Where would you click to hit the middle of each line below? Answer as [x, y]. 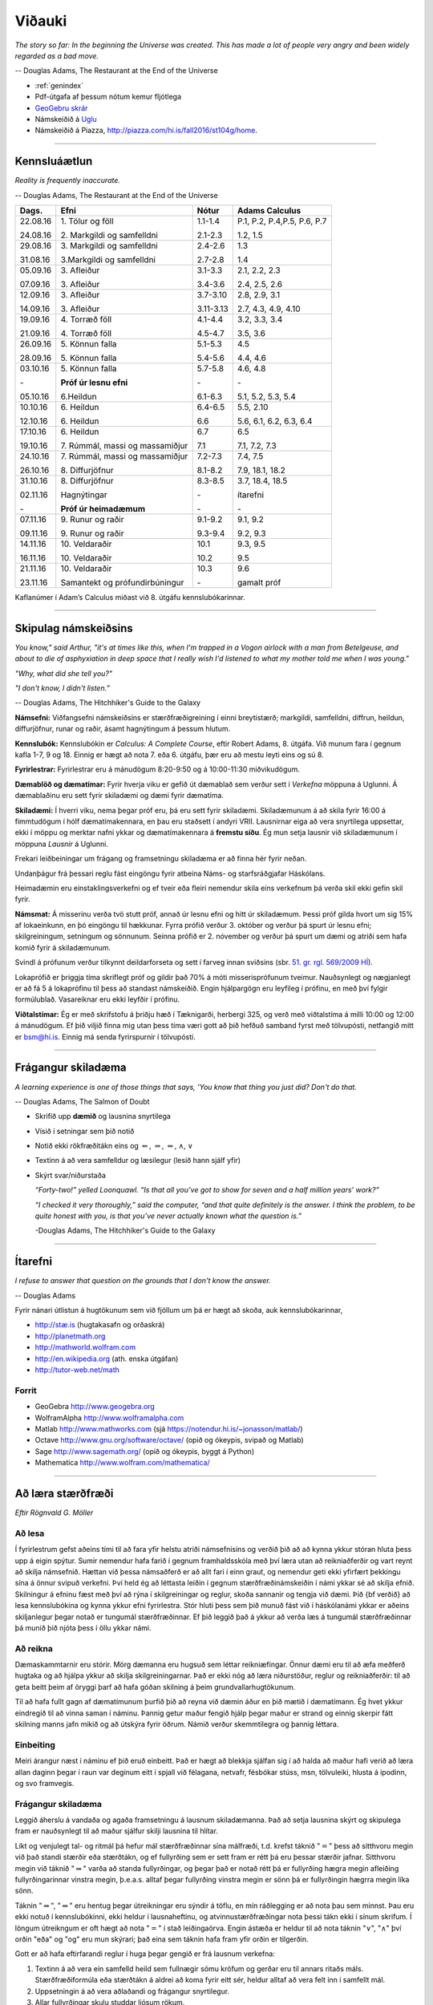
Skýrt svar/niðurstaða [70, 1175]
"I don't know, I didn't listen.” [62, 688]
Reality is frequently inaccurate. [67, 180]
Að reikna [34, 1648]
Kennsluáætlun [54, 162]
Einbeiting [35, 1744]
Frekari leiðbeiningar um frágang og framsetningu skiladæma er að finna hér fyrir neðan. [161, 859]
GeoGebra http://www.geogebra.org [95, 1407]
